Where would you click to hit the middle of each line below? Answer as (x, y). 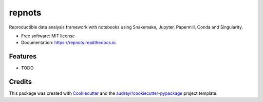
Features (23, 56)
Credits (20, 82)
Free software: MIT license (48, 36)
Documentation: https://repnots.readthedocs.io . (69, 43)
